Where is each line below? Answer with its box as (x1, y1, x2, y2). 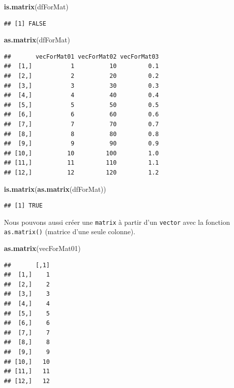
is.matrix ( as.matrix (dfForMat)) (4, 183, 106, 194)
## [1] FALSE (4, 20, 46, 27)
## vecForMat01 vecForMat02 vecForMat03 (4, 53, 159, 60)
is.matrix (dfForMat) (4, 1, 69, 11)
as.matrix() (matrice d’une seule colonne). (4, 226, 136, 237)
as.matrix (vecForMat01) (4, 243, 81, 253)
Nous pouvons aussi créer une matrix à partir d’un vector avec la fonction (4, 216, 230, 227)
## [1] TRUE (4, 202, 43, 210)
